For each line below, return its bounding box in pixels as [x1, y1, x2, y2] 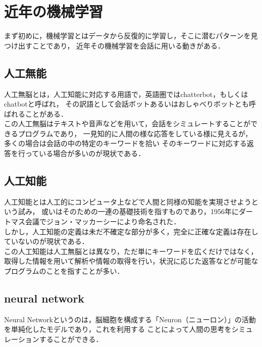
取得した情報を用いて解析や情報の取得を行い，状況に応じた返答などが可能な [4, 256, 258, 266]
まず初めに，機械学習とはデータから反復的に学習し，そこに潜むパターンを [4, 30, 251, 41]
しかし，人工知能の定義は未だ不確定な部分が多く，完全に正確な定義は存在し [4, 226, 258, 236]
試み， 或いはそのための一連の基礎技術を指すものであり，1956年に [18, 206, 239, 217]
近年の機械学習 [4, 1, 103, 22]
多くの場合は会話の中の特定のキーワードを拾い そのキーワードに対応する [4, 138, 247, 148]
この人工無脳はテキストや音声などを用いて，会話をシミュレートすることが [4, 118, 250, 129]
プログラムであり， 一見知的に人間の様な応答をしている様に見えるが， [18, 128, 252, 138]
